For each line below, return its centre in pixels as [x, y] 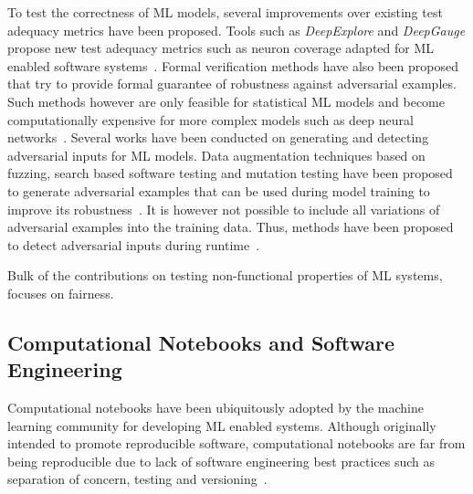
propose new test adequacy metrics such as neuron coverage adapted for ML [221, 48]
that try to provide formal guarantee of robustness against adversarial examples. [232, 84]
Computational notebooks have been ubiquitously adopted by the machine [215, 408]
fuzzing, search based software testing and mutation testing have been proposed [230, 173]
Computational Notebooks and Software [201, 342]
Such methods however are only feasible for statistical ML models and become [226, 101]
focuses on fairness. [61, 293]
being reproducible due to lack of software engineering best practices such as [221, 461]
